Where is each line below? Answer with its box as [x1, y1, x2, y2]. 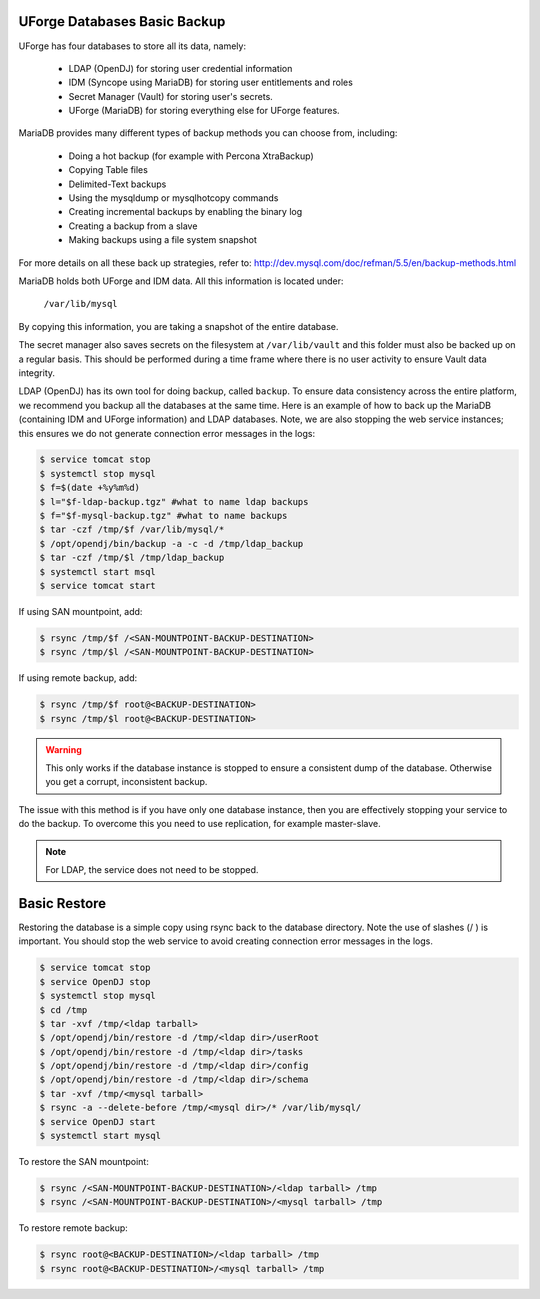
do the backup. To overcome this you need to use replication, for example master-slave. [18, 818, 382, 830]
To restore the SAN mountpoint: [18, 1156, 149, 1167]
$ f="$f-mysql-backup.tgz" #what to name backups [39, 510, 288, 522]
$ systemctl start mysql [39, 1130, 162, 1142]
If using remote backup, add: [18, 672, 138, 684]
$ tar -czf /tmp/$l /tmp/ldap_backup [39, 552, 225, 564]
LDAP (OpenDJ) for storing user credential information [68, 62, 293, 74]
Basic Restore [18, 895, 107, 912]
